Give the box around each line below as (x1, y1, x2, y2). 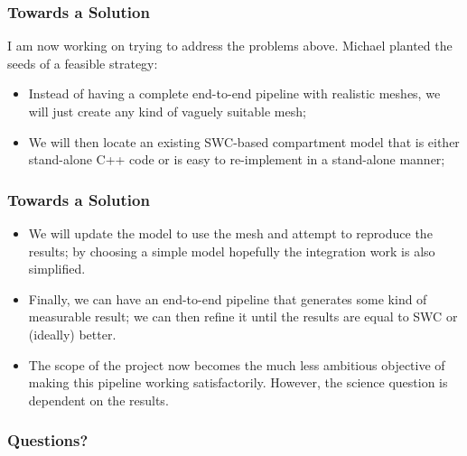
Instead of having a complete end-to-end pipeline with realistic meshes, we (28, 84, 441, 103)
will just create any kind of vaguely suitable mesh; (28, 102, 306, 120)
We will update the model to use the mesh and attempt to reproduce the (28, 224, 433, 242)
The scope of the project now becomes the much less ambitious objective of (28, 355, 445, 374)
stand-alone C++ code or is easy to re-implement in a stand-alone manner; (28, 150, 445, 169)
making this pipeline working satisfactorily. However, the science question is (28, 373, 448, 392)
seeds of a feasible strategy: (7, 53, 158, 72)
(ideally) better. (28, 324, 117, 343)
